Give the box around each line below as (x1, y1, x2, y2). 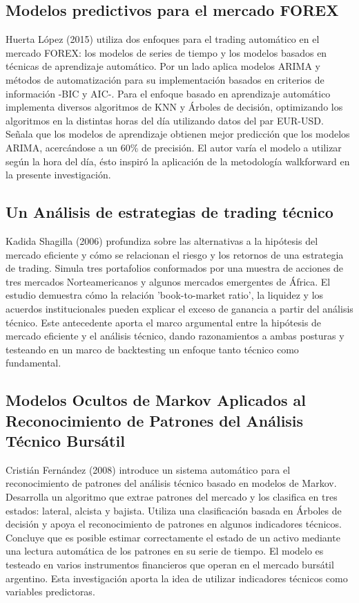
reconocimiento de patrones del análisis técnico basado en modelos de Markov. (6, 476, 337, 490)
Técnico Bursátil (6, 430, 125, 452)
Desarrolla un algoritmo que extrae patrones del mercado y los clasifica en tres (6, 490, 338, 504)
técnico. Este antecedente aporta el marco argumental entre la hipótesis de (6, 315, 322, 329)
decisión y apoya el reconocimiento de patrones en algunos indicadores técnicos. (6, 517, 342, 531)
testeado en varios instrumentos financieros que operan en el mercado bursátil (6, 557, 334, 572)
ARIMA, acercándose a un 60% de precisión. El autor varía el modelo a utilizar (6, 140, 342, 154)
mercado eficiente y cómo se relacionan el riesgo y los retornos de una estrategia (6, 247, 344, 261)
